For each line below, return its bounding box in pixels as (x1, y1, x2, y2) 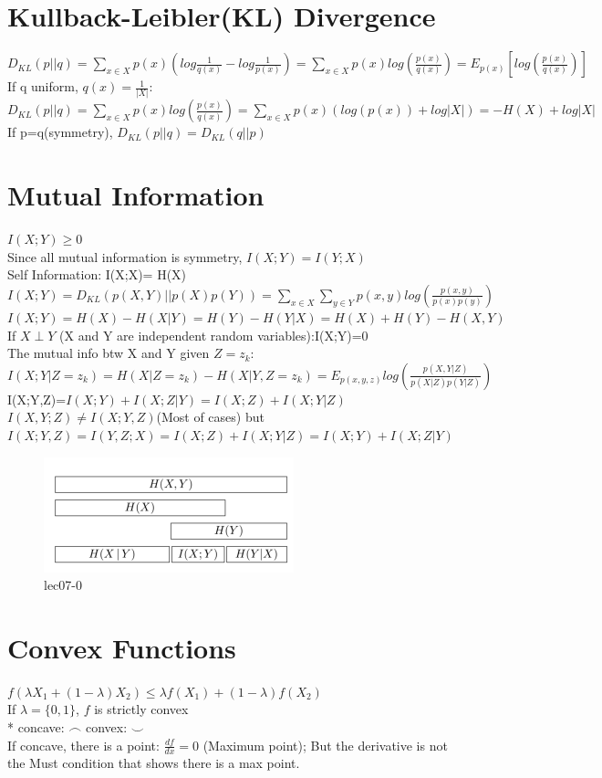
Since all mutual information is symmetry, (7, 247, 243, 266)
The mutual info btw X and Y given (7, 343, 210, 363)
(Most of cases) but (156, 407, 265, 426)
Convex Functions (7, 628, 236, 666)
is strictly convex (94, 699, 189, 719)
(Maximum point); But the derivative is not (202, 735, 448, 754)
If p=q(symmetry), (7, 122, 113, 142)
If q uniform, (7, 77, 78, 96)
